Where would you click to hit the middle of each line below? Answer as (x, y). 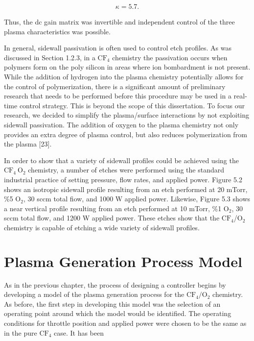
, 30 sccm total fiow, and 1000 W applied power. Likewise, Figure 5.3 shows (137, 199)
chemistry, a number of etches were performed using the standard (126, 170)
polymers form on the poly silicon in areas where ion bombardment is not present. (127, 67)
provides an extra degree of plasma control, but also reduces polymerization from (126, 134)
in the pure (21, 332)
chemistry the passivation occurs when (170, 57)
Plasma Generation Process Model (123, 261)
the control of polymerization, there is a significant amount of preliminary (115, 86)
